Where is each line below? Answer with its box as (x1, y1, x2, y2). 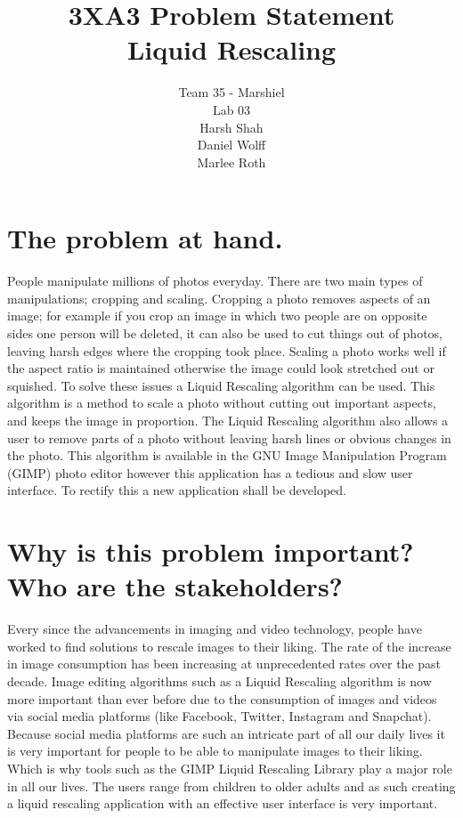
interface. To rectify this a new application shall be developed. (7, 481, 346, 499)
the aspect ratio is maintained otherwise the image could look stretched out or (7, 359, 435, 377)
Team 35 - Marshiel (178, 83, 285, 101)
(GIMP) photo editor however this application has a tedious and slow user (7, 463, 413, 482)
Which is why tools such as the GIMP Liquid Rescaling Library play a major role (7, 759, 452, 777)
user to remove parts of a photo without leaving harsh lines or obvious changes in (7, 428, 451, 447)
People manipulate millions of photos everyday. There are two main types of (7, 271, 423, 290)
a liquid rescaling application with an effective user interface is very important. (7, 794, 438, 813)
